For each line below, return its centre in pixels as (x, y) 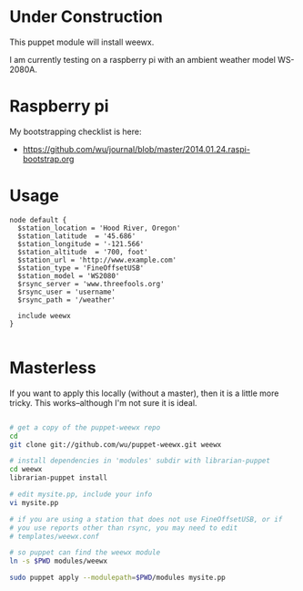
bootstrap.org (48, 159)
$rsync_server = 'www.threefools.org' (91, 284)
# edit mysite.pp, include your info (81, 494)
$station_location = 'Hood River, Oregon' (99, 228)
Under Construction (86, 17)
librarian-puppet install (58, 478)
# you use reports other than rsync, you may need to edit (124, 528)
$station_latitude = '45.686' (77, 236)
